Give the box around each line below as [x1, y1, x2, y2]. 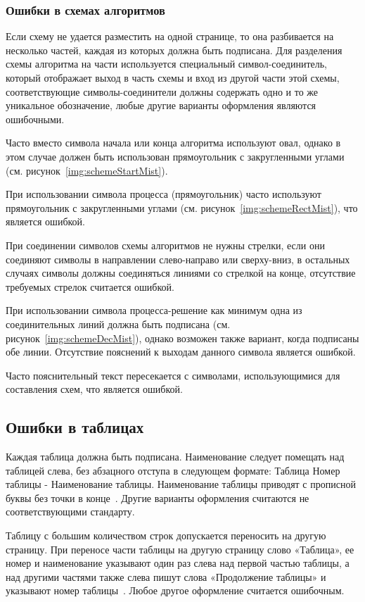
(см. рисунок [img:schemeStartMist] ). [6, 163, 168, 177]
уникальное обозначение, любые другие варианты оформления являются [6, 98, 316, 113]
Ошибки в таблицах [6, 416, 144, 438]
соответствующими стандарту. [6, 504, 135, 519]
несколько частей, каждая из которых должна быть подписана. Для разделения [6, 42, 342, 57]
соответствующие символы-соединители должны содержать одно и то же [6, 84, 319, 99]
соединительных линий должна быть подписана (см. [6, 316, 231, 331]
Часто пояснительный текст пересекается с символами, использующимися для [6, 368, 340, 382]
